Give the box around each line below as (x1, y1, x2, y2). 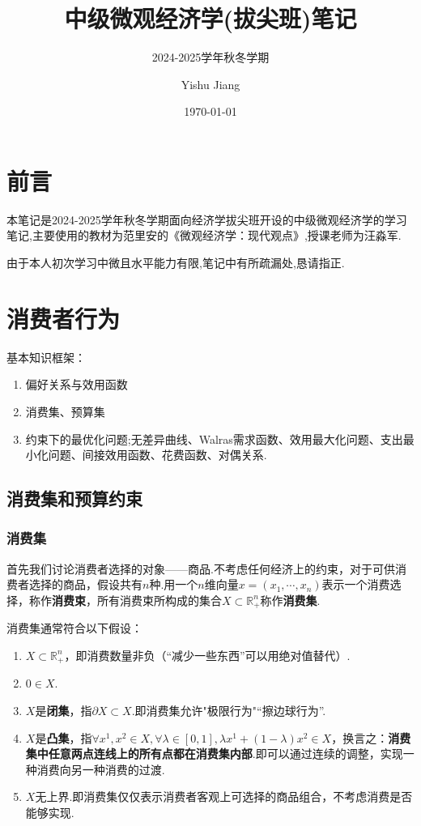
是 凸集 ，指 (35, 729, 92, 746)
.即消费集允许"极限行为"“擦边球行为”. (131, 702, 326, 718)
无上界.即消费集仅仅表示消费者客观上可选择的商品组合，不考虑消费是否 (35, 788, 413, 805)
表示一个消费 (321, 576, 390, 593)
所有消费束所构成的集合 (96, 591, 222, 608)
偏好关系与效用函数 (25, 376, 128, 393)
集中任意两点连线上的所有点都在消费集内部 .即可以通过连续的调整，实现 (25, 745, 403, 762)
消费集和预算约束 (6, 486, 142, 511)
